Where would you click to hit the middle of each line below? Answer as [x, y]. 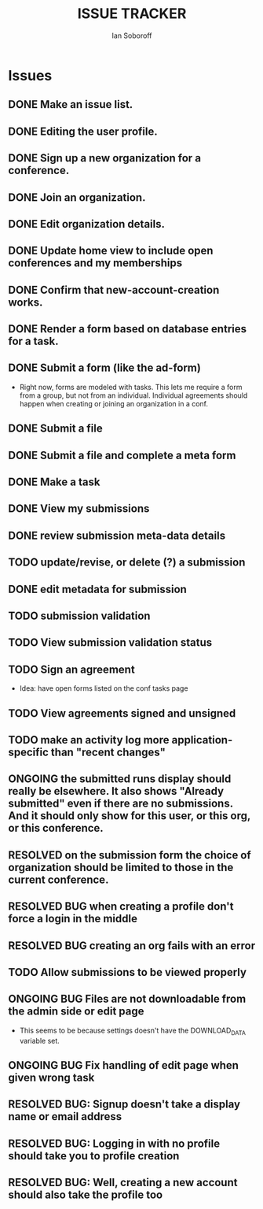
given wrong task [51, 1077]
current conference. [58, 879]
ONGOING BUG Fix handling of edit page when [124, 1065]
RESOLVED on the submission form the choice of [130, 855]
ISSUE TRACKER [132, 14]
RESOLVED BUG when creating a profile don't [121, 907]
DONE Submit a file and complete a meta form [122, 455]
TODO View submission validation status [110, 643]
